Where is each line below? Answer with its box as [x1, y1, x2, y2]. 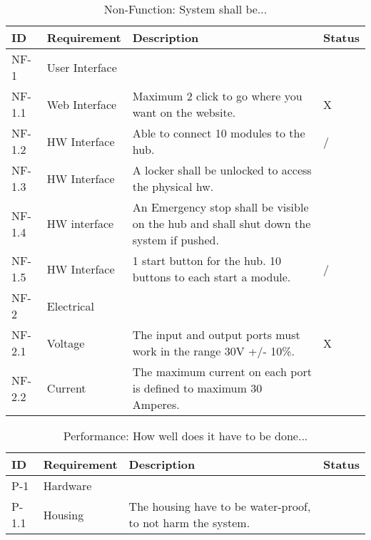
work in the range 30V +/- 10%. [132, 343, 295, 359]
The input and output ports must [132, 326, 300, 343]
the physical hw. [132, 178, 214, 194]
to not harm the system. [128, 514, 250, 531]
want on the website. [132, 104, 236, 120]
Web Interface [46, 95, 117, 113]
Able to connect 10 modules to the [132, 125, 305, 141]
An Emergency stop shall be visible [132, 199, 309, 215]
